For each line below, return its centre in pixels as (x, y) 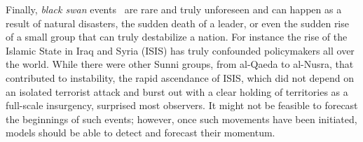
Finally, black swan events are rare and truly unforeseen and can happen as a (174, 9)
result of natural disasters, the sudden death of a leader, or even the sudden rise (177, 23)
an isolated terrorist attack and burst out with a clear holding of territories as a (177, 91)
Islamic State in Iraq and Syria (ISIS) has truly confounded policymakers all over (180, 50)
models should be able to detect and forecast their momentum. (141, 133)
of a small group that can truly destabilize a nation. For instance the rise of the (177, 37)
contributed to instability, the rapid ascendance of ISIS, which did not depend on (180, 77)
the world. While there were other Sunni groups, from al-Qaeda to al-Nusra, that (180, 64)
